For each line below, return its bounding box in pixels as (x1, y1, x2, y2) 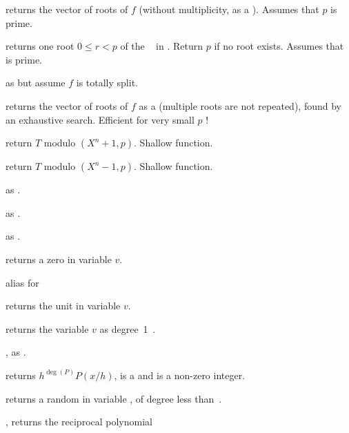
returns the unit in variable (6, 298, 121, 313)
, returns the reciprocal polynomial (6, 414, 152, 429)
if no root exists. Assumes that (214, 39, 344, 53)
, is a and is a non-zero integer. (114, 367, 246, 382)
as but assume (6, 75, 66, 90)
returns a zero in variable (6, 251, 112, 266)
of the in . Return (120, 39, 203, 53)
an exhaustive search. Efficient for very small (6, 112, 195, 126)
